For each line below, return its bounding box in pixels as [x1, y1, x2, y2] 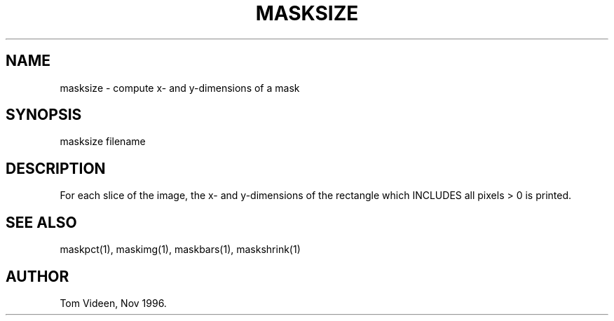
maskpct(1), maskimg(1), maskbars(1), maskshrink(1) [60, 243, 301, 256]
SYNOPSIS [6, 106, 82, 124]
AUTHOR [6, 267, 69, 285]
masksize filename [60, 135, 146, 148]
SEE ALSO [6, 213, 77, 231]
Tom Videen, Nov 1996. [60, 296, 167, 309]
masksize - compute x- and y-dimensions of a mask [60, 81, 300, 94]
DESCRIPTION [6, 159, 106, 177]
